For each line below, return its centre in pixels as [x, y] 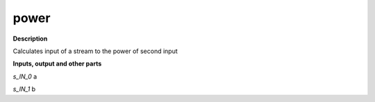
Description [30, 39]
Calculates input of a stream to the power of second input [95, 51]
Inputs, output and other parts [57, 64]
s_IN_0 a [25, 76]
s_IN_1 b [24, 89]
